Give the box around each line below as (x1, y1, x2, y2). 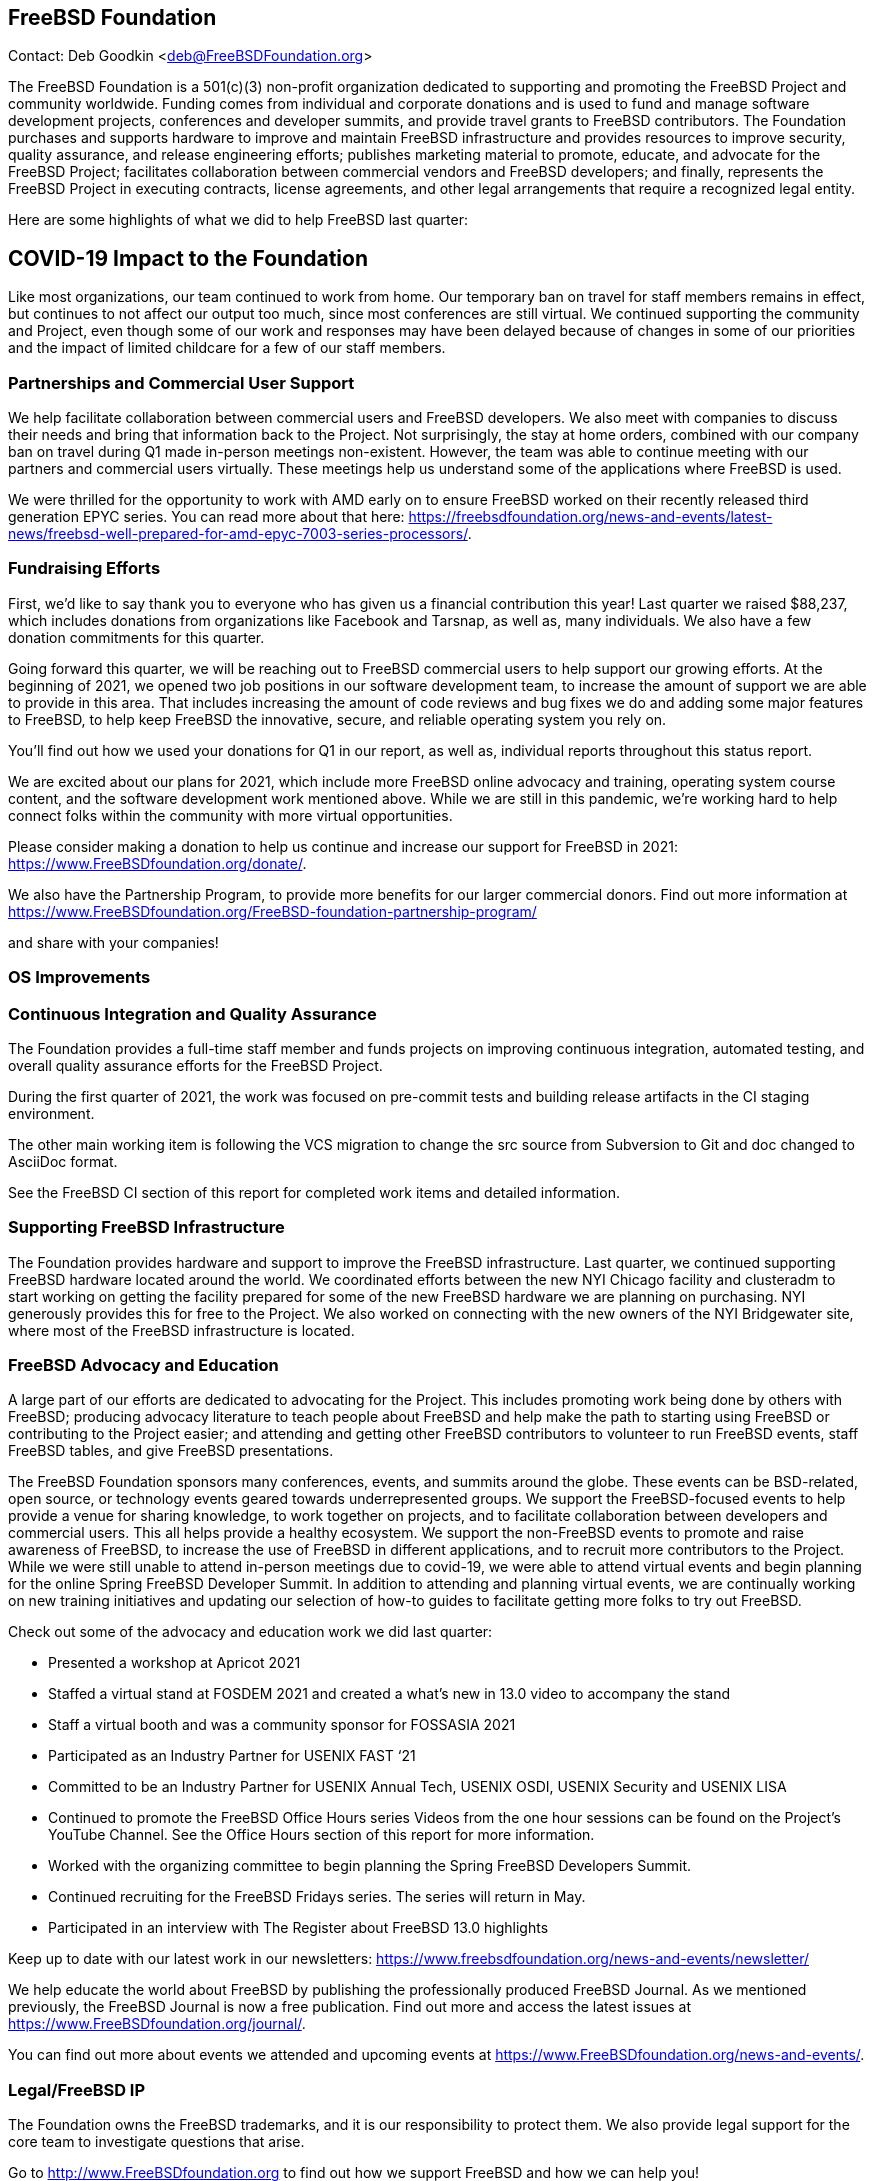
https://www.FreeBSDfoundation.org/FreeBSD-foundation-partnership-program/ (8, 902, 537, 920)
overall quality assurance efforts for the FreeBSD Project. (8, 1056, 383, 1074)
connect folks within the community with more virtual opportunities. (8, 806, 453, 824)
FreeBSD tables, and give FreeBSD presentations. (8, 1442, 334, 1460)
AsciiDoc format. (8, 1152, 118, 1170)
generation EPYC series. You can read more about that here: (8, 508, 405, 526)
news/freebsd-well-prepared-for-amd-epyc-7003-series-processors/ (8, 525, 468, 543)
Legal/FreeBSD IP (8, 2079, 146, 2100)
